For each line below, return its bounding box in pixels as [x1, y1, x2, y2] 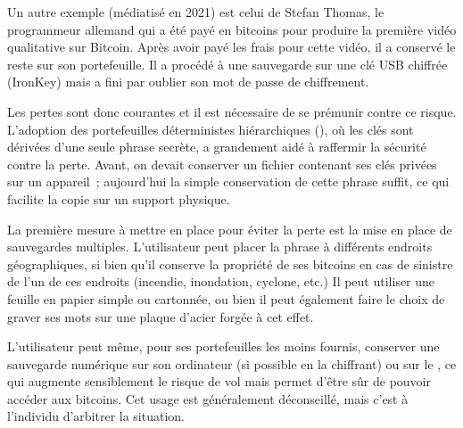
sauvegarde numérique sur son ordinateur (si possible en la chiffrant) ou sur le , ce [7, 354, 457, 373]
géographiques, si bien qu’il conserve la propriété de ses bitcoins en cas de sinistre [7, 254, 453, 273]
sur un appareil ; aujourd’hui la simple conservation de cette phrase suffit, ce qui [7, 172, 450, 191]
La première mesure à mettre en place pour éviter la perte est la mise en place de [7, 219, 452, 238]
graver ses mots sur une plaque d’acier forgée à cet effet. [7, 307, 314, 325]
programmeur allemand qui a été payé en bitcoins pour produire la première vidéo [7, 20, 457, 38]
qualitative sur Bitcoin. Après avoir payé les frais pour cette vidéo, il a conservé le [7, 37, 456, 56]
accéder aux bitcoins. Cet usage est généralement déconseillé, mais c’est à [7, 389, 409, 407]
